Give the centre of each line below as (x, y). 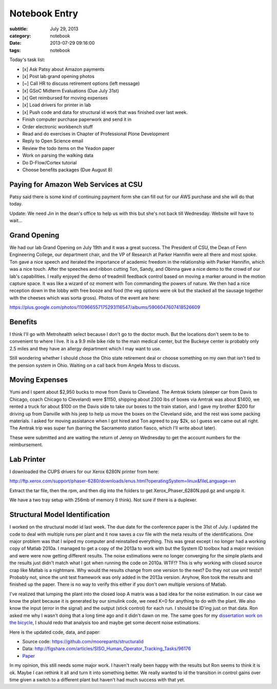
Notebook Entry (44, 13)
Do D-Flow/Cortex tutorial (50, 162)
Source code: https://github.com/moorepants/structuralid (83, 642)
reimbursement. (26, 445)
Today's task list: (27, 60)
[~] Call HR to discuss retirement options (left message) (81, 83)
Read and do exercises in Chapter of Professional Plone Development (96, 134)
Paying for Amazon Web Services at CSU (76, 184)
